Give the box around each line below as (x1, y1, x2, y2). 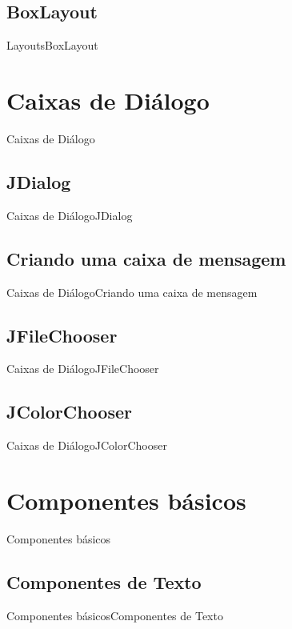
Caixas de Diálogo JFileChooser (6, 360, 159, 377)
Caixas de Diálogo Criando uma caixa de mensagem (6, 283, 258, 300)
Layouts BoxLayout (6, 37, 98, 54)
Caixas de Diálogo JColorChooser (6, 437, 167, 454)
